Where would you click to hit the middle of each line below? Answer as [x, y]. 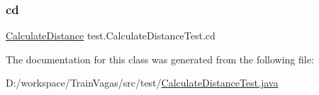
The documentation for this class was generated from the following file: [160, 59]
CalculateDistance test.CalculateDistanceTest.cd [111, 36]
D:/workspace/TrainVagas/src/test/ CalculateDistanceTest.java [142, 83]
